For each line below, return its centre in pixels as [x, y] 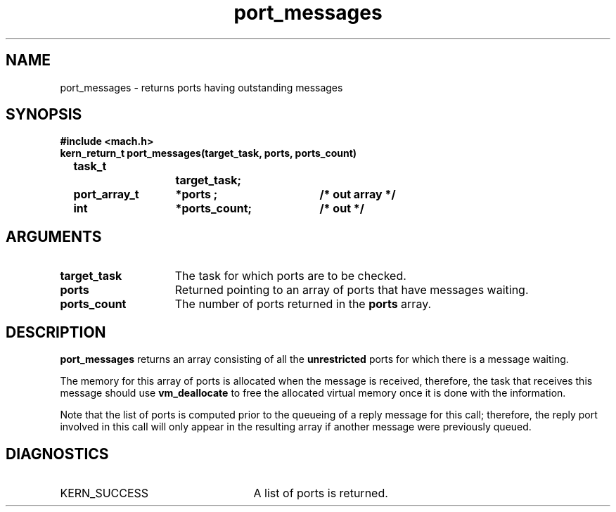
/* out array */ [358, 194]
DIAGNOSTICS [57, 454]
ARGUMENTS [54, 236]
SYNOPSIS [44, 115]
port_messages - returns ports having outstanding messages [201, 87]
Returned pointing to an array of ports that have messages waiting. [352, 290]
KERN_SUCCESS [104, 493]
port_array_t [106, 194]
